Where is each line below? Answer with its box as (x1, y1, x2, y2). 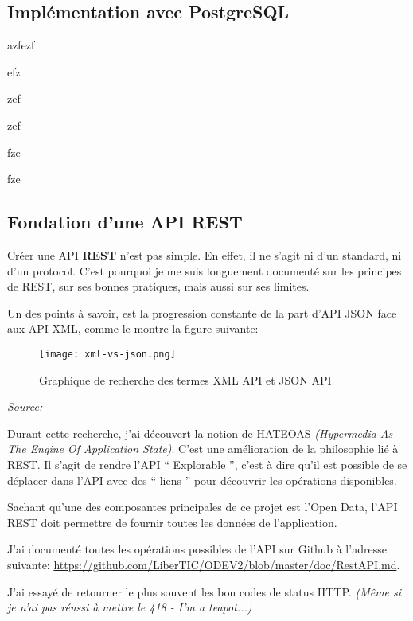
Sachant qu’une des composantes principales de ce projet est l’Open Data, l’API (7, 498, 398, 515)
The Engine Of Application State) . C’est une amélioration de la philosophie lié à (7, 440, 399, 457)
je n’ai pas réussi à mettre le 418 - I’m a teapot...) (7, 599, 252, 615)
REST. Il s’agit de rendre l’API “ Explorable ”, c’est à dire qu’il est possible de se (7, 455, 407, 472)
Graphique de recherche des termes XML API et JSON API (39, 371, 332, 388)
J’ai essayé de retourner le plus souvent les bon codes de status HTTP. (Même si (7, 583, 402, 600)
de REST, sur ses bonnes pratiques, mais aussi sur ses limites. (7, 278, 310, 295)
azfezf (7, 37, 35, 53)
